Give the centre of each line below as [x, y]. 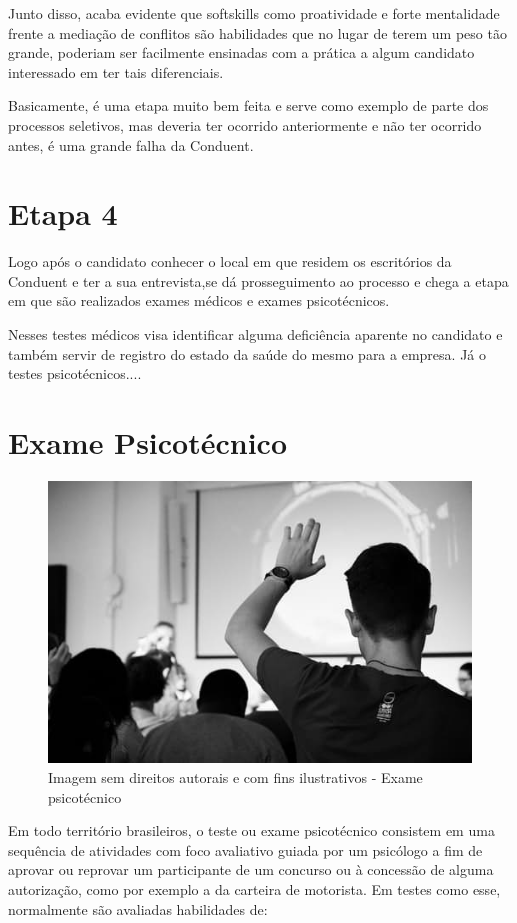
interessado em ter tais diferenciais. [116, 71]
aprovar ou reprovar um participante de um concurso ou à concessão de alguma [251, 869]
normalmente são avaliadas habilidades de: [138, 908]
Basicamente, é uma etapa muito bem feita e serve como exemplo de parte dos [248, 105]
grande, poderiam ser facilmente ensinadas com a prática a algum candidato [241, 52]
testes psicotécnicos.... [75, 373]
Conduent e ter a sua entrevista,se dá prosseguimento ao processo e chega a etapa [258, 280]
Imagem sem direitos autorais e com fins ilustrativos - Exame [235, 776]
